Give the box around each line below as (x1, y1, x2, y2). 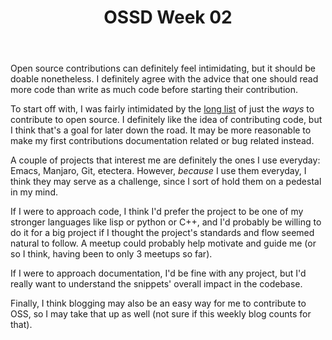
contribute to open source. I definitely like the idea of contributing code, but (10, 114, 323, 126)
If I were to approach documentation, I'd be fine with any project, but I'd (10, 267, 307, 280)
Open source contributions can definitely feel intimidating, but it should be (10, 62, 316, 75)
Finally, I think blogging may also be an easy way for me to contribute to (10, 297, 307, 310)
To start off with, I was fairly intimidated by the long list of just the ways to (10, 103, 315, 115)
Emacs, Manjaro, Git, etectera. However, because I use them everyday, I (10, 165, 307, 177)
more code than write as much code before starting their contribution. (10, 84, 298, 96)
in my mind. (10, 186, 58, 198)
